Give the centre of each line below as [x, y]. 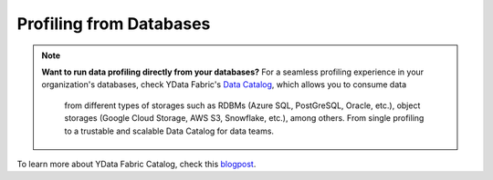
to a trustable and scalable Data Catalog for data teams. [169, 131]
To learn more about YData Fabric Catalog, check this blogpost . [136, 164]
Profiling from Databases [114, 24]
